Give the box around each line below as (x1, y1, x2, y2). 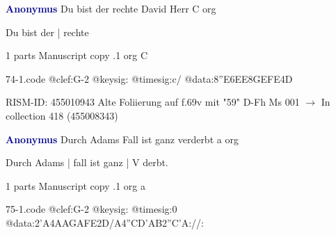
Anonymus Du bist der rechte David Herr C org (6, 1, 216, 15)
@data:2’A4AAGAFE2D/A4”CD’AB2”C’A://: (6, 215, 204, 229)
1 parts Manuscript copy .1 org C (6, 48, 148, 63)
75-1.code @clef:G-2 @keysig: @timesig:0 (6, 202, 177, 216)
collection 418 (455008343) (6, 108, 118, 122)
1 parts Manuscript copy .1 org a (6, 178, 145, 193)
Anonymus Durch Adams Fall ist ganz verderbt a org (6, 131, 239, 146)
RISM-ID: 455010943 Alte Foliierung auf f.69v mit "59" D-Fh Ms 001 (6, 95, 300, 109)
